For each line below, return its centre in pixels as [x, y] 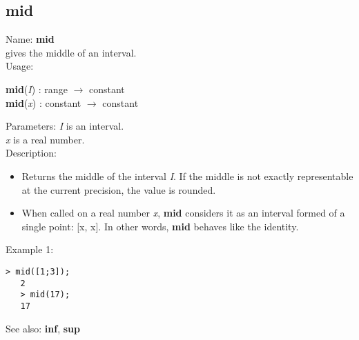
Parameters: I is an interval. [65, 126]
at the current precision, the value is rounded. [119, 189]
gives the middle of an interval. [71, 52]
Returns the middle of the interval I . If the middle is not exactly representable [187, 176]
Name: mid [30, 39]
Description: [31, 153]
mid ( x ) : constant [43, 102]
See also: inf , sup [43, 328]
